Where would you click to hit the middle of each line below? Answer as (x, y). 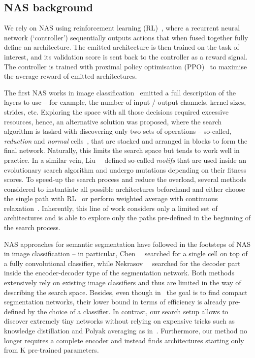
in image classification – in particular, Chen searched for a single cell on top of (126, 254)
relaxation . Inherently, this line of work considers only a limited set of (111, 208)
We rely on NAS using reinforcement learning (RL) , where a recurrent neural (122, 28)
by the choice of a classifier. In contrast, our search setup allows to (128, 311)
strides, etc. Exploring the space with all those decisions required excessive (116, 111)
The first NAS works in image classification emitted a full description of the (120, 92)
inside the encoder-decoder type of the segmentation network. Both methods (119, 273)
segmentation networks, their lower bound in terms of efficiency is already (115, 302)
